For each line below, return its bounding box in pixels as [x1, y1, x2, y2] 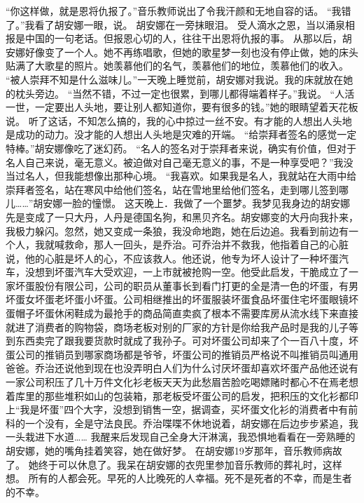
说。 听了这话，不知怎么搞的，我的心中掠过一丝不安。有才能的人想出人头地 [6, 113, 352, 128]
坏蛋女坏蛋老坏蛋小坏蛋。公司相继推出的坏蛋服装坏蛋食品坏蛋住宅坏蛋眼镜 [6, 292, 349, 307]
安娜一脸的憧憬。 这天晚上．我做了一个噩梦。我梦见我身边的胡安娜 [43, 196, 351, 210]
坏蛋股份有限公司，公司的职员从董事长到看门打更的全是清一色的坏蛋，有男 [15, 278, 358, 293]
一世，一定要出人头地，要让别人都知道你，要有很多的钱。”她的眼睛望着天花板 [6, 100, 358, 114]
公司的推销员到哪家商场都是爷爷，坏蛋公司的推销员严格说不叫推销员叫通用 [15, 347, 358, 361]
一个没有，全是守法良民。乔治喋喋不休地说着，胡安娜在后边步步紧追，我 [24, 415, 358, 430]
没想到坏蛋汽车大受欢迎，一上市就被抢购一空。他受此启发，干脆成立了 [24, 264, 349, 279]
